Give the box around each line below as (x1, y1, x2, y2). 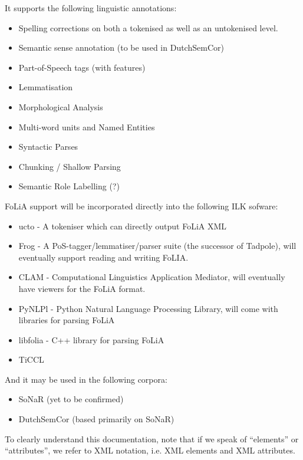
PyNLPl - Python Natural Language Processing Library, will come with (18, 302, 278, 314)
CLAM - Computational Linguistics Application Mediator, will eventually (18, 271, 285, 283)
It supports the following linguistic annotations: (5, 2, 177, 14)
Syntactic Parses (18, 140, 78, 153)
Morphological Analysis (18, 100, 103, 113)
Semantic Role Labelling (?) (18, 180, 120, 192)
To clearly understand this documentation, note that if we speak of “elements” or (5, 432, 299, 445)
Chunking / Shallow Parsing (18, 160, 121, 172)
